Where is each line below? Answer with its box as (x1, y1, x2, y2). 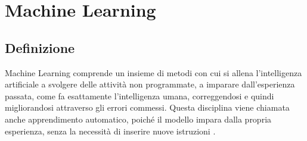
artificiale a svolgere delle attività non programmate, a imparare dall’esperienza (5, 78, 295, 90)
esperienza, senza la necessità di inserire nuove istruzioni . (5, 124, 216, 137)
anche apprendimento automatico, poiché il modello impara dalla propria (5, 112, 272, 125)
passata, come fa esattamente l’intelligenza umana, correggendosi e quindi (5, 89, 274, 102)
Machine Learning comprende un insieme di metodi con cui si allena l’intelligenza (5, 66, 302, 79)
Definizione (5, 38, 75, 57)
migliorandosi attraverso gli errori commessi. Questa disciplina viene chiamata (5, 101, 290, 114)
